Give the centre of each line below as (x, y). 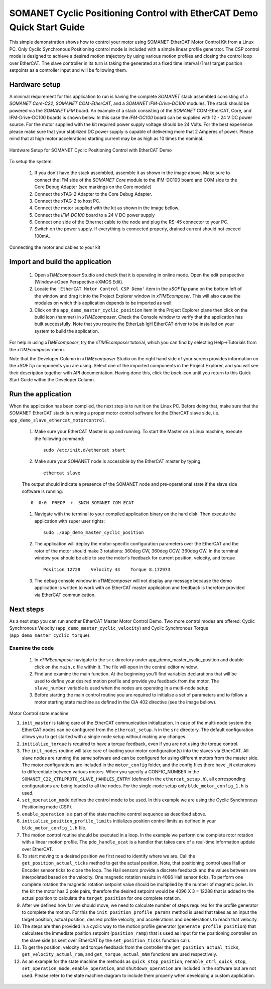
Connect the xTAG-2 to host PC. (67, 201)
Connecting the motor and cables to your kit (55, 247)
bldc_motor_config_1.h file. (54, 828)
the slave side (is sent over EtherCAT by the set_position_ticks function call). (106, 940)
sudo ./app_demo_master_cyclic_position (94, 533)
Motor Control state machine (39, 714)
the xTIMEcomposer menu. (37, 349)
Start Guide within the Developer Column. (52, 380)
